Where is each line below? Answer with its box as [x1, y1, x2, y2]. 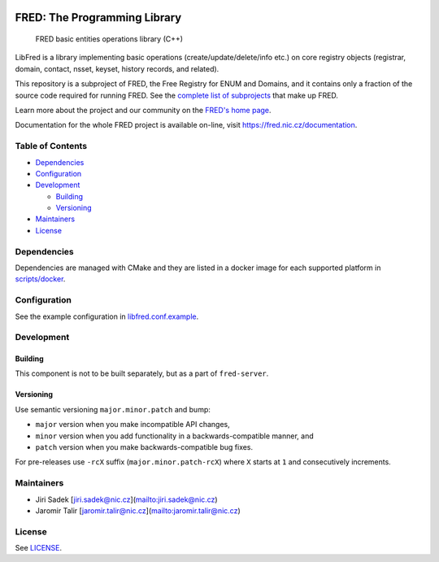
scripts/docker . [15, 274, 66, 284]
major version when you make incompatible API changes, [35, 420, 231, 429]
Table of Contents [15, 141, 88, 152]
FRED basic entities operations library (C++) [35, 34, 183, 44]
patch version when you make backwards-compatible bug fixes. [35, 442, 254, 452]
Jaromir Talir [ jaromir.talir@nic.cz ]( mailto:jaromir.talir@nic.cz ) [35, 505, 241, 516]
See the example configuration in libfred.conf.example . [15, 311, 199, 321]
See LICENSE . [15, 543, 63, 553]
